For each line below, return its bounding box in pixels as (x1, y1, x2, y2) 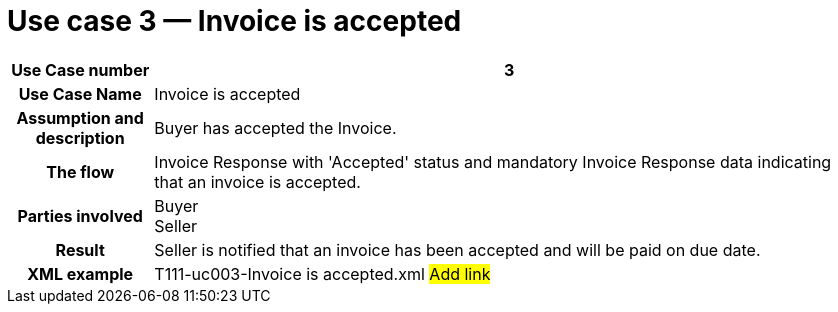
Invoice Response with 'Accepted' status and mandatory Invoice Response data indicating (154, 151, 832, 172)
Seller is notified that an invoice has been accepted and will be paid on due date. (154, 239, 761, 260)
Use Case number (11, 59, 150, 80)
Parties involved (17, 205, 143, 226)
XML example (27, 263, 134, 284)
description (35, 127, 125, 148)
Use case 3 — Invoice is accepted (7, 4, 462, 38)
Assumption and (16, 107, 144, 128)
